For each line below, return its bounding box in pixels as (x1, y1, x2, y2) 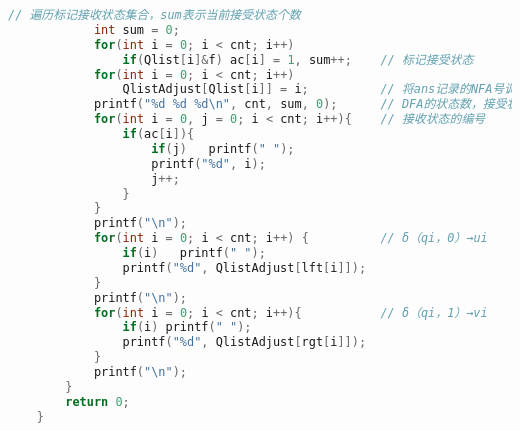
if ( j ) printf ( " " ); (151, 141, 295, 156)
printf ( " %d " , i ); (151, 156, 266, 171)
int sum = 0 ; (93, 22, 180, 37)
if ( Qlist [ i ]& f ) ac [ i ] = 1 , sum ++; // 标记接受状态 (122, 52, 474, 67)
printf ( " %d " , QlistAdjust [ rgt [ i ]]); (122, 335, 367, 350)
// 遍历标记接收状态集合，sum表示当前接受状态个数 (8, 8, 301, 22)
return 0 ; (65, 394, 130, 409)
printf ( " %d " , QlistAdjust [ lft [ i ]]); (122, 260, 367, 275)
